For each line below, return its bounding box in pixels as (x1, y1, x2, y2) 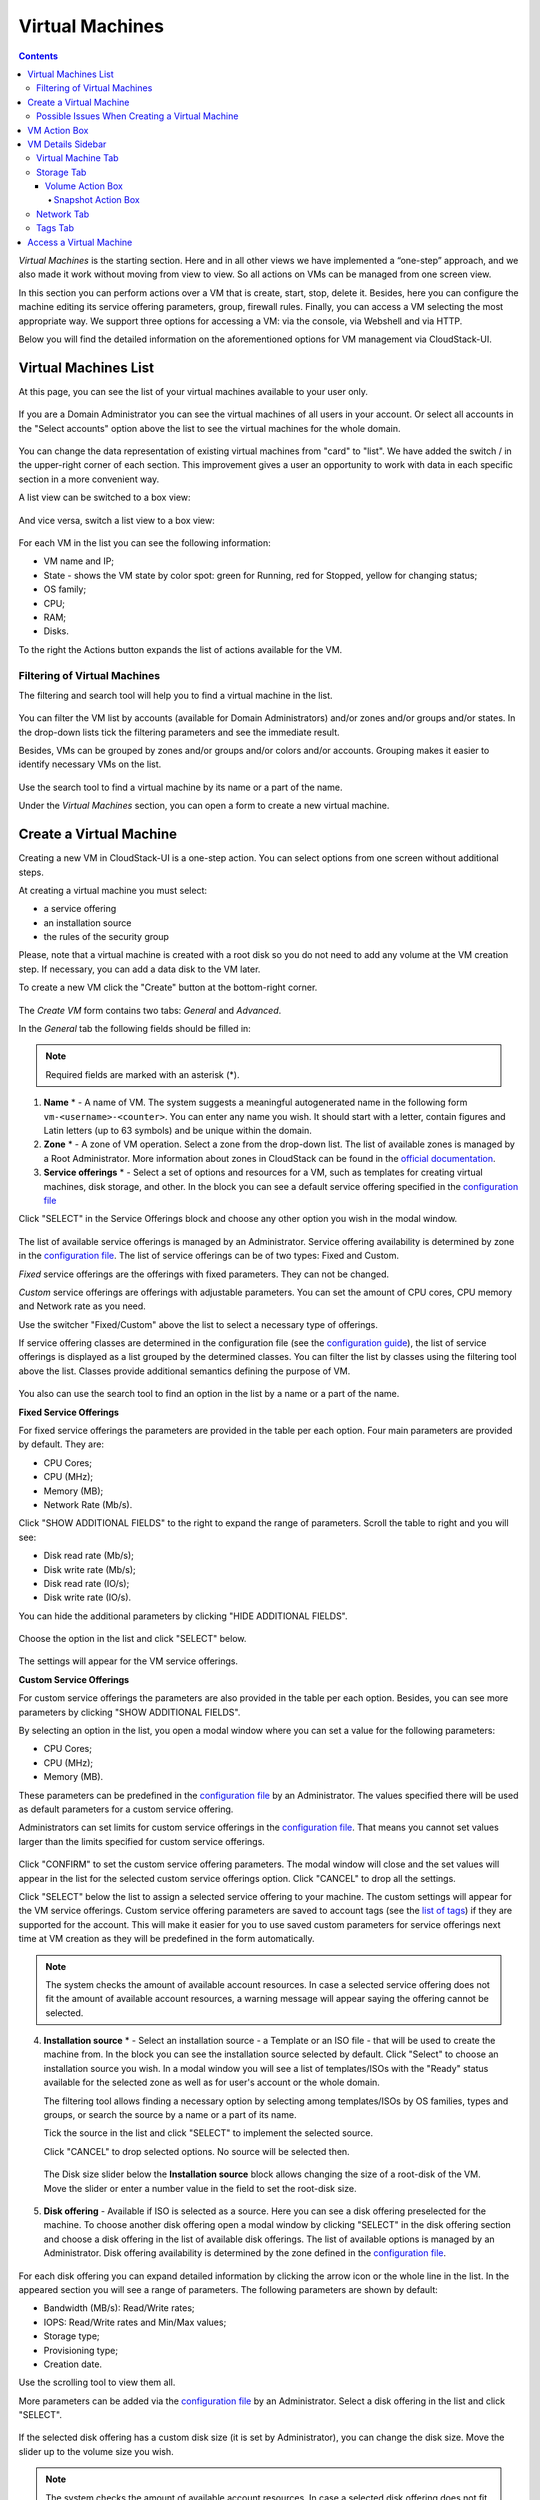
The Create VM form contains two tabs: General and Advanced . (18, 1004, 282, 1016)
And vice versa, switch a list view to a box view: (18, 514, 215, 526)
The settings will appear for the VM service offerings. (18, 1655, 239, 1667)
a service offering (43, 903, 117, 915)
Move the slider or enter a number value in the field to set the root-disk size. (43, 2182, 357, 2194)
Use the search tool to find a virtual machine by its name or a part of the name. (18, 781, 343, 793)
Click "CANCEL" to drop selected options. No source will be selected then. (43, 2145, 350, 2157)
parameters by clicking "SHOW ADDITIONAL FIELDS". (18, 1706, 241, 1718)
